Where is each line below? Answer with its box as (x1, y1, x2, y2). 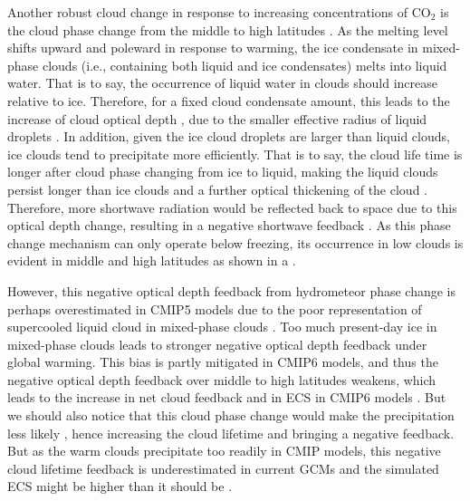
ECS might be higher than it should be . (7, 477, 233, 496)
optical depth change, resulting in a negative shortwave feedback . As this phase (7, 216, 451, 235)
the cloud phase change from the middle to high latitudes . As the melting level (7, 20, 448, 39)
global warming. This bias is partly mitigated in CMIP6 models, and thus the (7, 352, 438, 371)
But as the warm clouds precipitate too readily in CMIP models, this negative (7, 441, 441, 460)
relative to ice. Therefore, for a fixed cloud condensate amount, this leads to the (7, 91, 450, 110)
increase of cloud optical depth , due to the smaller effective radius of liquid (7, 109, 427, 128)
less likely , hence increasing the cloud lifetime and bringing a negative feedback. (7, 423, 455, 442)
